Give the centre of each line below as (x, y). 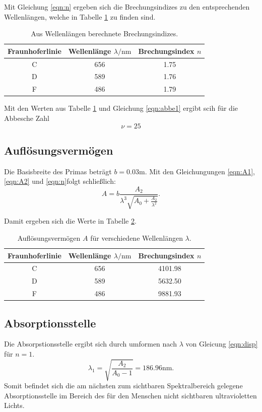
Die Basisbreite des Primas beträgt (58, 171)
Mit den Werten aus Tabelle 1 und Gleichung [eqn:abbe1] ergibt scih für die (121, 108)
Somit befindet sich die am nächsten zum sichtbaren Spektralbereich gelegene (123, 386)
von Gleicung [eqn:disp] (222, 344)
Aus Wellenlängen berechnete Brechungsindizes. (105, 33)
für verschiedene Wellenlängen (137, 238)
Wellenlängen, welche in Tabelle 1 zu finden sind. (80, 16)
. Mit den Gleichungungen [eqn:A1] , (200, 171)
